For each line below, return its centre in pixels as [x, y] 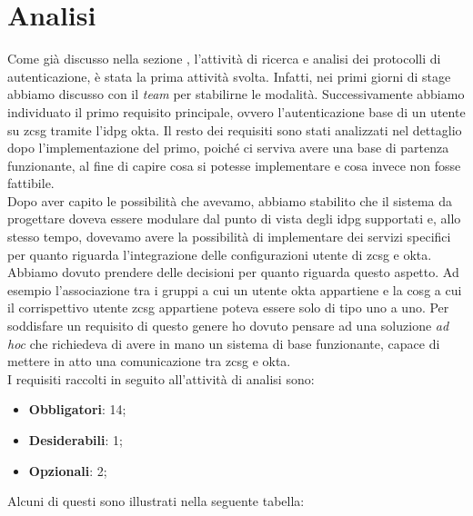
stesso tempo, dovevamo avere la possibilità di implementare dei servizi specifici [229, 237]
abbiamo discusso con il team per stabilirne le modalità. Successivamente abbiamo [236, 94]
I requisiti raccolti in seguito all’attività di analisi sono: [161, 378]
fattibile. [31, 183]
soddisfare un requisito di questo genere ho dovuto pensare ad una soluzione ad [228, 326]
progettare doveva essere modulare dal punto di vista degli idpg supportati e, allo [234, 218]
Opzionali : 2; [68, 470]
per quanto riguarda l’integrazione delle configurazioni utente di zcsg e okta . [220, 254]
